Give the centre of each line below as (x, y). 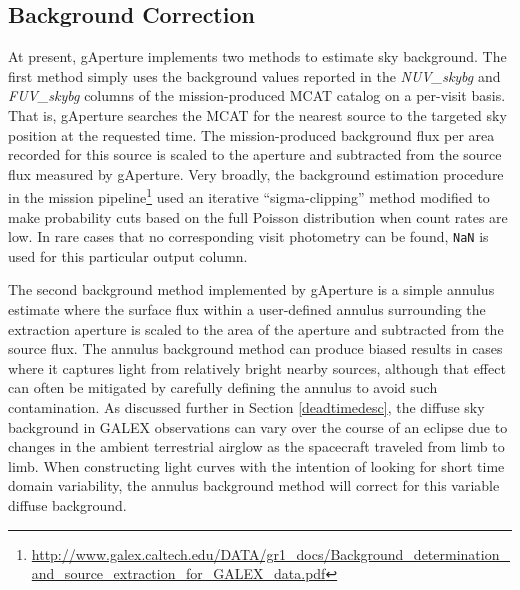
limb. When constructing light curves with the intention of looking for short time (256, 465)
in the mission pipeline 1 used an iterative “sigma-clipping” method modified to (249, 196)
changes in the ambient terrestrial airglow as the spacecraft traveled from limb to (256, 446)
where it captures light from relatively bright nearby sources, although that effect (257, 367)
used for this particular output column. (128, 255)
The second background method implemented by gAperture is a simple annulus (251, 289)
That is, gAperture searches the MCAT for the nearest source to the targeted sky (257, 114)
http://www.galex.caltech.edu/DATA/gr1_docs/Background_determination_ (270, 553)
